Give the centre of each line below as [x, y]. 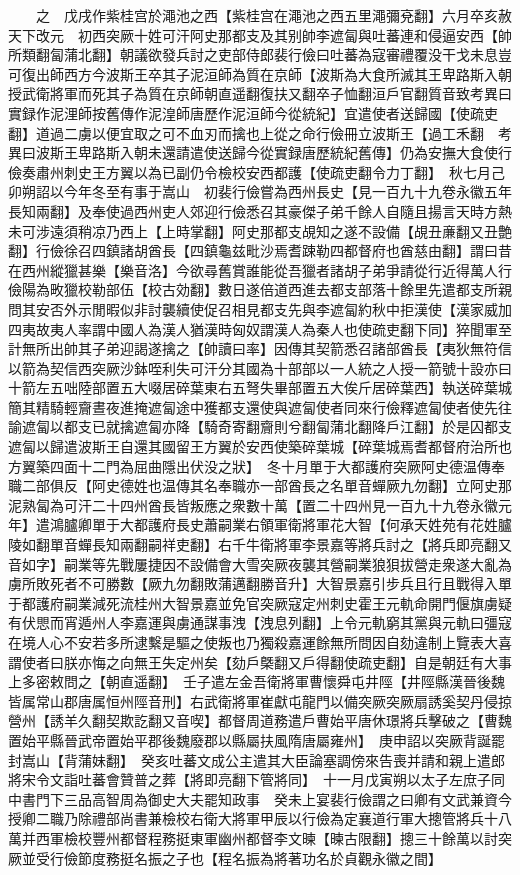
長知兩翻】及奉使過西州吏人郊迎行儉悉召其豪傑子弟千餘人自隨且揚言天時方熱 [260, 210]
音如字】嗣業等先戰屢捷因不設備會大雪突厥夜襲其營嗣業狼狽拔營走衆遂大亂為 [260, 563]
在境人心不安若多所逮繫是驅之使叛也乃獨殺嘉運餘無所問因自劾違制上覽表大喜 [260, 642]
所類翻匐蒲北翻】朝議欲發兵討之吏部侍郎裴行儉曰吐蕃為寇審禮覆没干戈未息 [253, 54]
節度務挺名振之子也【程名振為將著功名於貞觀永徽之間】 [259, 857]
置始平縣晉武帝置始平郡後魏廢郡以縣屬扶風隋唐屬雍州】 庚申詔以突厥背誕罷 [256, 739]
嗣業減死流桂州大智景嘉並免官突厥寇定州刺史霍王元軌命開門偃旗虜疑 [287, 602]
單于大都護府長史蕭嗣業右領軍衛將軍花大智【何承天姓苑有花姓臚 [301, 524]
